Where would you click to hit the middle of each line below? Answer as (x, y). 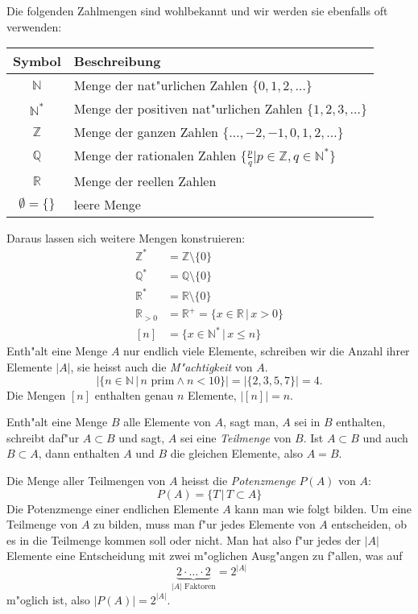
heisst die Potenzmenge (238, 480)
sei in (307, 422)
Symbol (37, 61)
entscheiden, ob (369, 524)
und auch (385, 437)
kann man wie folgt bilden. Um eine (323, 508)
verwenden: (34, 26)
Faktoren (200, 587)
